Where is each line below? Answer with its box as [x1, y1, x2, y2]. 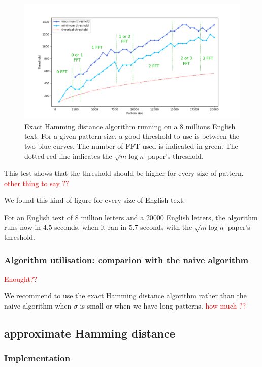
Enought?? [4, 273, 38, 284]
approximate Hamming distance [4, 325, 175, 341]
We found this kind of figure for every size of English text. [4, 195, 185, 205]
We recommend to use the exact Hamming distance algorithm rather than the [4, 290, 247, 301]
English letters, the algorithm [166, 211, 258, 222]
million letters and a [81, 211, 144, 222]
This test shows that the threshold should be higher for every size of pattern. [4, 168, 244, 178]
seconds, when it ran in [54, 222, 127, 232]
